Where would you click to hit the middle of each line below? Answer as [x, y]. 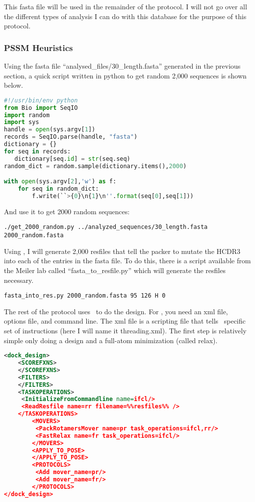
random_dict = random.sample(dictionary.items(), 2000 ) [95, 166]
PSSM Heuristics [38, 47]
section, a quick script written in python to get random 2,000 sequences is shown [125, 75]
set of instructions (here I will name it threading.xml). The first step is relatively [125, 330]
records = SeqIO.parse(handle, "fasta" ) [71, 137]
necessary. [19, 280]
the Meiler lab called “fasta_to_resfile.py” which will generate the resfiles [115, 270]
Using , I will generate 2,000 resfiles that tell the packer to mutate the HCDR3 [122, 251]
